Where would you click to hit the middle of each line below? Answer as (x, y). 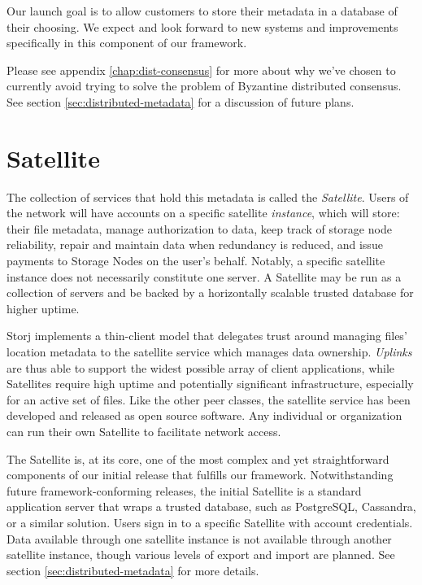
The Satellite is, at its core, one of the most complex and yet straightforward (198, 458)
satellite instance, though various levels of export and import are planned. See (201, 554)
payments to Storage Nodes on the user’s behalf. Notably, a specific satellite (196, 261)
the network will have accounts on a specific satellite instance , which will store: (203, 213)
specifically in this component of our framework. (127, 43)
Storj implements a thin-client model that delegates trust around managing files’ (207, 336)
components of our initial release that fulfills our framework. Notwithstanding (200, 475)
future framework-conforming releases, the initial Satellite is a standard (184, 490)
